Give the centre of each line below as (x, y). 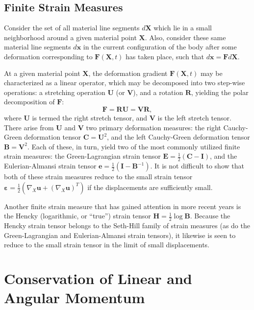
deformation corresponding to (48, 56)
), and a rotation (158, 92)
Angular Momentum (75, 298)
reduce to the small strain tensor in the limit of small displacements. (107, 245)
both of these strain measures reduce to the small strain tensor (98, 177)
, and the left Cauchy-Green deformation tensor (178, 137)
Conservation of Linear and (98, 278)
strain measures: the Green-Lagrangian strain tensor (82, 156)
